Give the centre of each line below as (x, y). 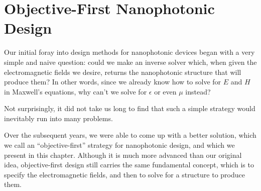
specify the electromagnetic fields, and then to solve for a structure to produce (124, 174)
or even (165, 91)
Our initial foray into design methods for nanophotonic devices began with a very (129, 52)
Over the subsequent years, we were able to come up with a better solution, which (130, 135)
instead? (198, 91)
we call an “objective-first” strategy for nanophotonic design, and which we (119, 145)
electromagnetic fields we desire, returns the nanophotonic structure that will (123, 72)
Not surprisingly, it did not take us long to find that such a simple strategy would (130, 108)
